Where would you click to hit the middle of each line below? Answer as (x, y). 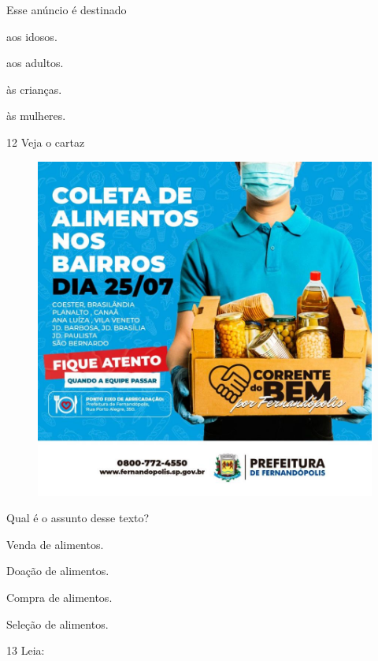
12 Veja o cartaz (46, 142)
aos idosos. (32, 36)
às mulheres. (36, 116)
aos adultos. (35, 63)
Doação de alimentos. (58, 571)
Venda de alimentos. (55, 544)
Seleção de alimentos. (57, 624)
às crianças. (34, 89)
